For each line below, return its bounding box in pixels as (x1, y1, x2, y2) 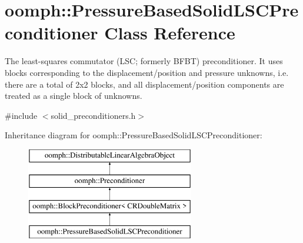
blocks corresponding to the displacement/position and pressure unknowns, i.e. (5, 66, 289, 78)
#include (5, 109, 38, 121)
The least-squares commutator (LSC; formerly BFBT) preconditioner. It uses (5, 55, 283, 67)
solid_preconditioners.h (51, 109, 136, 121)
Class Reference (104, 21, 235, 45)
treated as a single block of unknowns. (5, 89, 142, 102)
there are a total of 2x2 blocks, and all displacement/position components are (5, 78, 284, 90)
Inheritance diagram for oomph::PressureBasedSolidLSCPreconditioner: (5, 129, 262, 141)
